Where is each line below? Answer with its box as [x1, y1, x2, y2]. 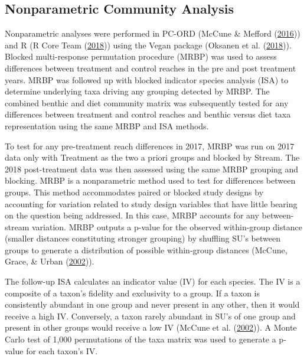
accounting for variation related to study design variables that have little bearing [5, 197, 298, 210]
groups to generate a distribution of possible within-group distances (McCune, [5, 243, 288, 256]
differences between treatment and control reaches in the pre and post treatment [5, 61, 296, 74]
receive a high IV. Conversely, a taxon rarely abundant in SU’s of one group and [5, 309, 296, 322]
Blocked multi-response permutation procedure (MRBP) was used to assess [5, 50, 277, 63]
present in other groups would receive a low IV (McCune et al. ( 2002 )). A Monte [5, 321, 297, 334]
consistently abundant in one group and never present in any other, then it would [5, 298, 300, 311]
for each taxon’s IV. [26, 344, 98, 357]
